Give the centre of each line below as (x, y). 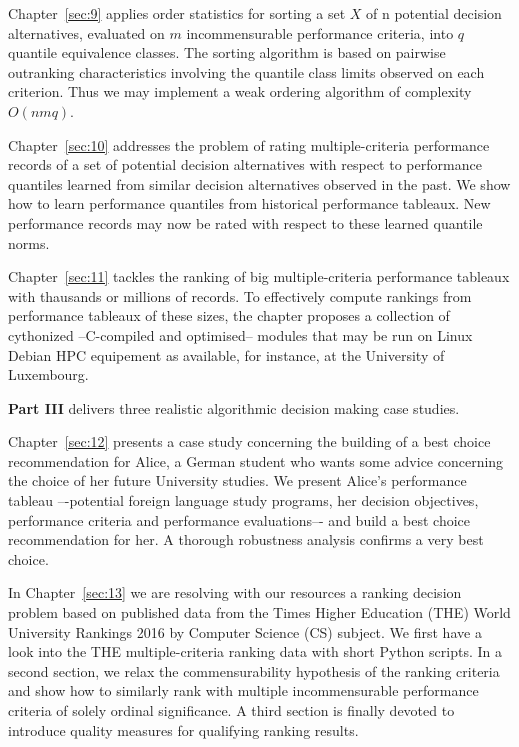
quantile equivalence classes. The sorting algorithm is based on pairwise (227, 52)
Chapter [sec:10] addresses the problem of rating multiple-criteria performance (249, 144)
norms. (29, 242)
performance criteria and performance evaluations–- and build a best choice (239, 519)
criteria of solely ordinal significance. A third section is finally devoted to (231, 710)
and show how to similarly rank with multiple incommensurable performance (243, 690)
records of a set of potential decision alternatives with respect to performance (245, 164)
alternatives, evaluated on (86, 32)
